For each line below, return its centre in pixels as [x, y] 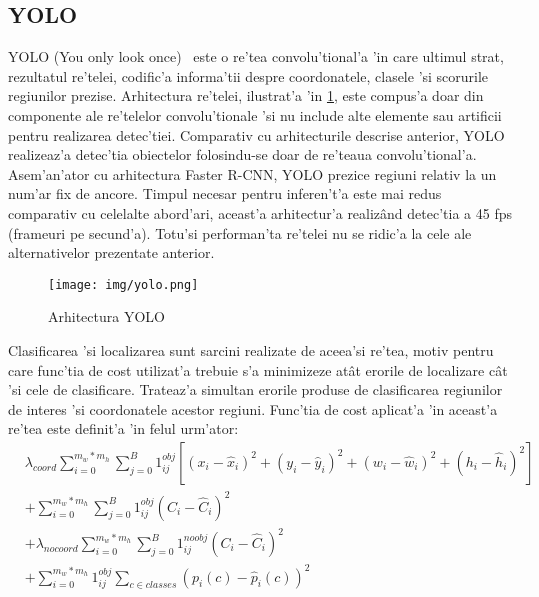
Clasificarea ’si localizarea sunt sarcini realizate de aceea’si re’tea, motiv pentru [251, 349]
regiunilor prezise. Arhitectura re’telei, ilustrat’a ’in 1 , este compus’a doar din [246, 95]
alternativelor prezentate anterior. [111, 252]
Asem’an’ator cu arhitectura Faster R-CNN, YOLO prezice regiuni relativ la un [252, 173]
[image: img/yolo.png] [123, 284]
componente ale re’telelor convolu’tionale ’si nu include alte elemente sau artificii [255, 114]
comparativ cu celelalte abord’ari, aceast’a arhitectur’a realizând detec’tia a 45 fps [260, 212]
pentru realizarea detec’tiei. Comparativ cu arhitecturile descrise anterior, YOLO [256, 134]
